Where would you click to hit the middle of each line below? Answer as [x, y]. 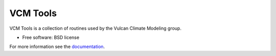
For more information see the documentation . [57, 47]
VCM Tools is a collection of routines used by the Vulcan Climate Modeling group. [95, 28]
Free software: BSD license [51, 37]
